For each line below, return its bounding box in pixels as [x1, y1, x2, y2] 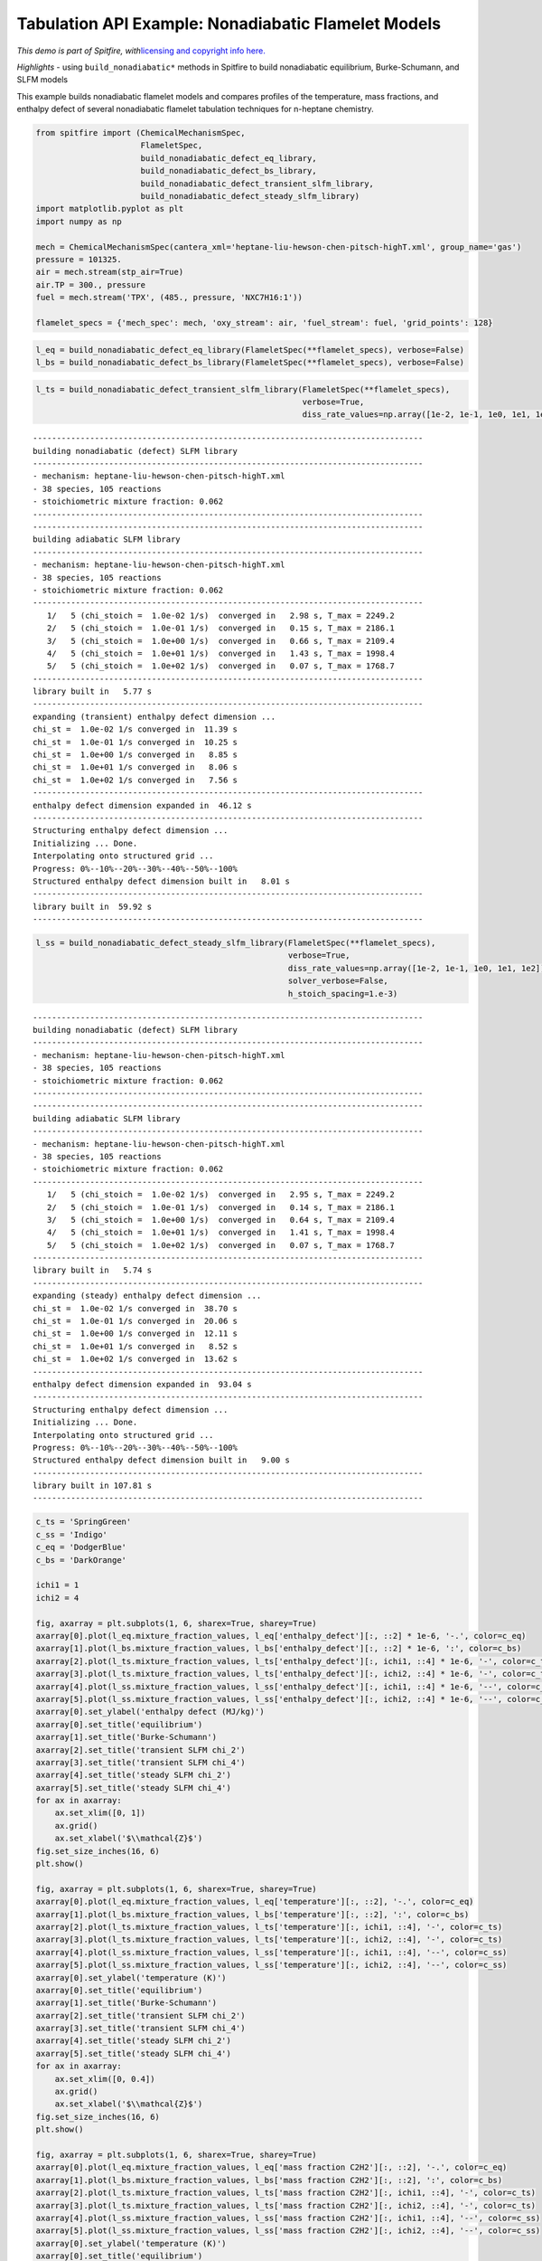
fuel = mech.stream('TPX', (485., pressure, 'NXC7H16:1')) [35, 292, 303, 303]
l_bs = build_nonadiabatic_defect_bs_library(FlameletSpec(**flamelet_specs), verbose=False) [35, 357, 465, 367]
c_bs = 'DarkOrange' [35, 1555, 126, 1565]
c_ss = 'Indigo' [35, 1529, 108, 1539]
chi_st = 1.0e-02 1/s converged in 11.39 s [33, 724, 238, 734]
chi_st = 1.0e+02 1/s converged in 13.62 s [33, 1354, 238, 1365]
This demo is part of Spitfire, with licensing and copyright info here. [16, 45, 266, 56]
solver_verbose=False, [287, 976, 388, 986]
